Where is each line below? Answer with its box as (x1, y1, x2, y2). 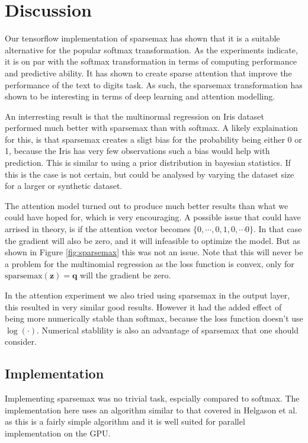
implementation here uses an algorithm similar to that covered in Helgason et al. (5, 403, 297, 416)
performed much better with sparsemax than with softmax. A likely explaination (5, 121, 298, 134)
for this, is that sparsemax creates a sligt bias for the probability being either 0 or (5, 133, 302, 145)
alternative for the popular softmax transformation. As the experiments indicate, (5, 43, 298, 56)
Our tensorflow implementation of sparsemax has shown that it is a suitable (5, 32, 280, 44)
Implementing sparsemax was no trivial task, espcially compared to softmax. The (5, 392, 300, 405)
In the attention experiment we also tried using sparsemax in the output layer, (5, 289, 290, 301)
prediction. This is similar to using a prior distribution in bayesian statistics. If (5, 156, 291, 169)
